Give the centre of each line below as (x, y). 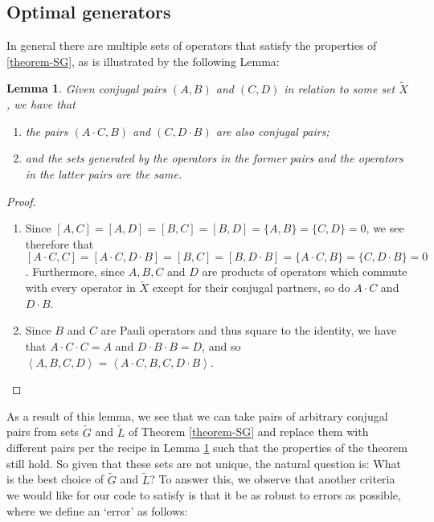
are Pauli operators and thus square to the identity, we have (249, 330)
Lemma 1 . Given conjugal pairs (86, 88)
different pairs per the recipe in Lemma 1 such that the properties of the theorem (207, 448)
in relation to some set (340, 88)
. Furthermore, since (75, 271)
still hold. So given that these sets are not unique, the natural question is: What (204, 463)
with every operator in (80, 288)
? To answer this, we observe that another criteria (272, 479)
